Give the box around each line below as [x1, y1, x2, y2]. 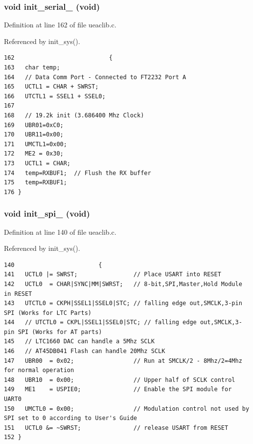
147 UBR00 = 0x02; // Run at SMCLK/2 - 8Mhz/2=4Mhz [4, 357, 242, 364]
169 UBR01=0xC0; [4, 121, 64, 129]
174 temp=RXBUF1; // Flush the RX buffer [4, 169, 151, 177]
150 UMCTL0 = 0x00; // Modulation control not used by [4, 405, 250, 412]
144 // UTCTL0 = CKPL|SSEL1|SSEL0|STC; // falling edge [4, 319, 197, 326]
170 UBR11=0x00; [4, 131, 64, 138]
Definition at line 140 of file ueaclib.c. [4, 226, 116, 237]
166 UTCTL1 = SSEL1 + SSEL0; [4, 92, 106, 100]
